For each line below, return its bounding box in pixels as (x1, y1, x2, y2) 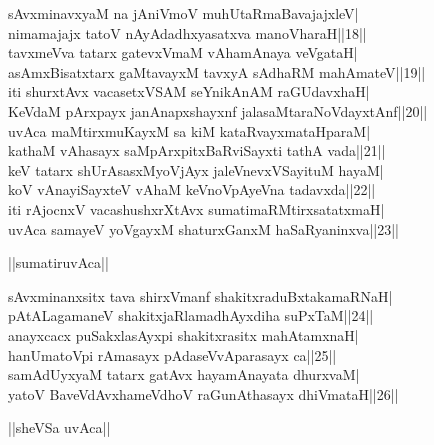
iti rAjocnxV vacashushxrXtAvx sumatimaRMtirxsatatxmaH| (8, 198, 385, 219)
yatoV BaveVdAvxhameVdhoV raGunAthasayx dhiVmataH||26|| (8, 383, 399, 404)
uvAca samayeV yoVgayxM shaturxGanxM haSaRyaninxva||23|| (8, 218, 399, 239)
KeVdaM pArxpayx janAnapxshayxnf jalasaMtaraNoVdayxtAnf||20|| (8, 100, 428, 121)
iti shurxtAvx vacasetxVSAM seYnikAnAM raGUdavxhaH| (8, 81, 370, 102)
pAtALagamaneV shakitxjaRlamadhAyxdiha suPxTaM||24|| (8, 305, 374, 326)
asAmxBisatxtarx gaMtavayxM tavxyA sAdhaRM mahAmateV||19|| (8, 61, 426, 82)
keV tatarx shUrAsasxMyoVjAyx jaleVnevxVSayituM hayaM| (8, 159, 384, 180)
